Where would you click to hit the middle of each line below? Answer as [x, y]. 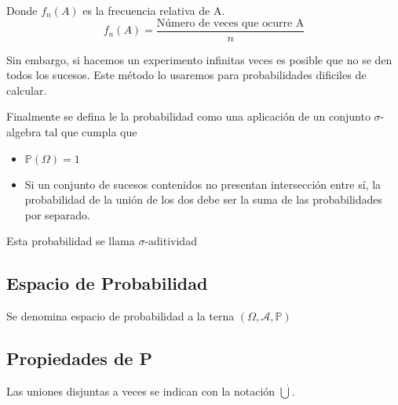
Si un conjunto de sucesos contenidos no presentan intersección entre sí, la [203, 184]
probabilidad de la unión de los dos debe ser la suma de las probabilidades [204, 199]
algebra [24, 132]
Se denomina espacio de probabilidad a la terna [120, 316]
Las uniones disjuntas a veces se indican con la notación [141, 391]
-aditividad [171, 241]
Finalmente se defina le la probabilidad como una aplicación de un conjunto [188, 116]
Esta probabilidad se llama [71, 241]
